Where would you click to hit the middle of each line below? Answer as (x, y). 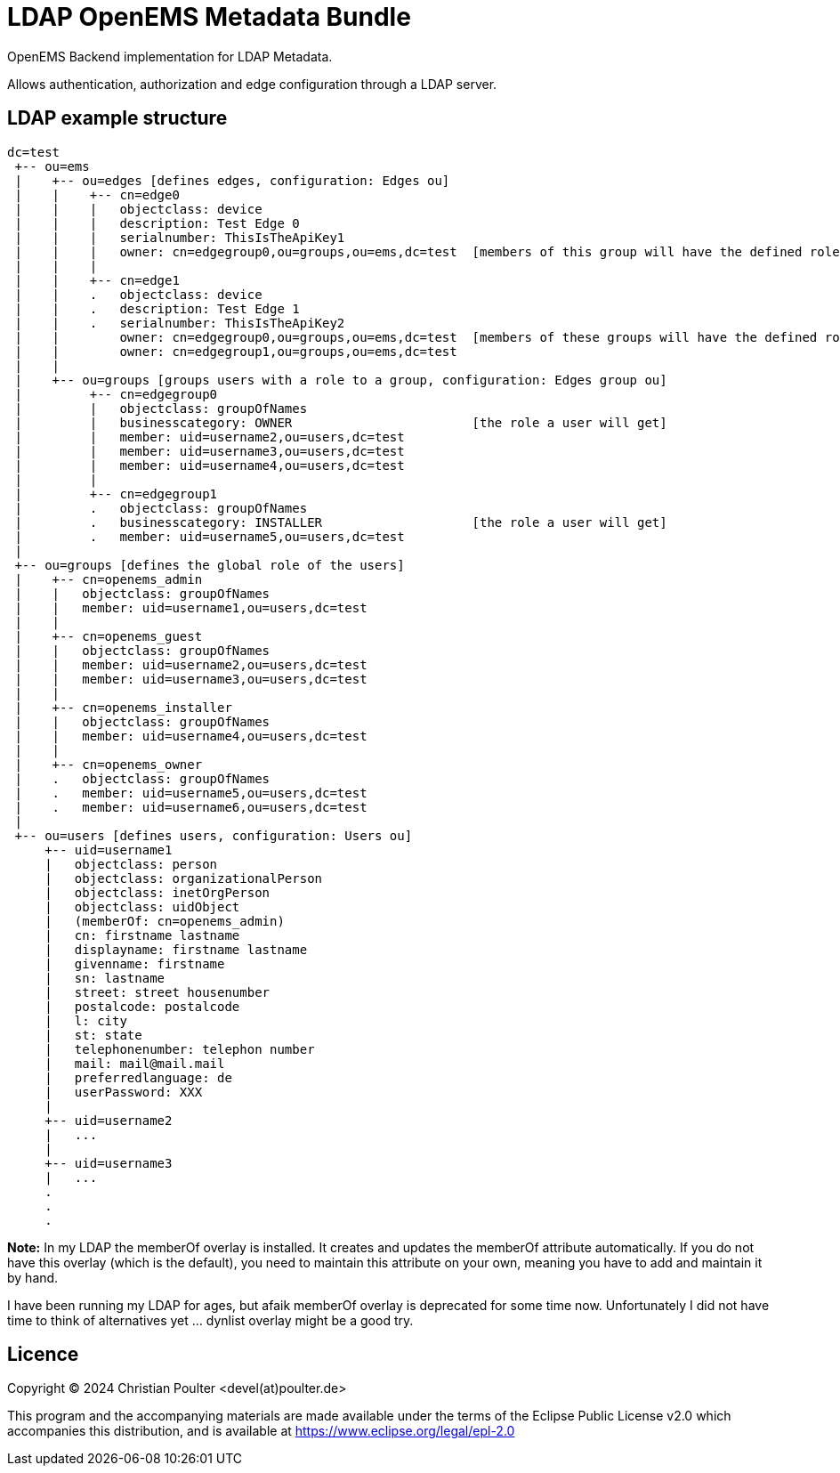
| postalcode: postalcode (142, 1006)
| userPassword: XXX (124, 1092)
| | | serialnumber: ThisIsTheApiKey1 (180, 237)
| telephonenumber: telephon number (180, 1049)
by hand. (33, 1277)
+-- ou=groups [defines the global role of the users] (210, 565)
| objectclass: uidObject (142, 906)
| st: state (93, 1035)
